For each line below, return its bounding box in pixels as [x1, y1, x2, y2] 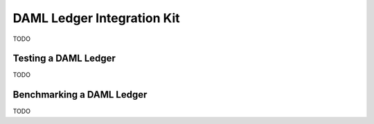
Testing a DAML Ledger [12, 53, 116, 64]
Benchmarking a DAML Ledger [12, 89, 148, 100]
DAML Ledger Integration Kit [12, 10, 180, 26]
